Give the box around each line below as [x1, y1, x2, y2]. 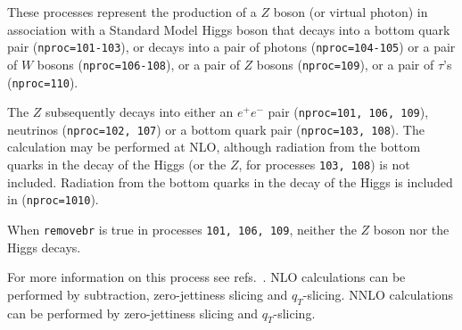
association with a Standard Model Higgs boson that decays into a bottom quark [7, 20, 450, 38]
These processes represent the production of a [7, 3, 257, 21]
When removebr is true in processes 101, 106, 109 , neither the [7, 219, 357, 238]
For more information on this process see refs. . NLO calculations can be [7, 268, 406, 286]
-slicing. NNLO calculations [302, 285, 454, 303]
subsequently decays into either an [45, 103, 234, 121]
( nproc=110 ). [7, 72, 78, 91]
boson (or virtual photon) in [273, 3, 428, 21]
